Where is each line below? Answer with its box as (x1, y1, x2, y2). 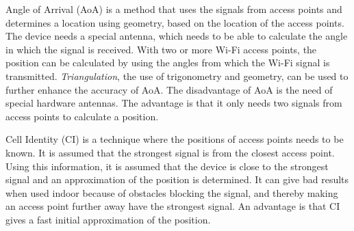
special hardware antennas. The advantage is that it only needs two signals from (5, 96, 342, 110)
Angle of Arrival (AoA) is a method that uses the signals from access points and (5, 2, 342, 16)
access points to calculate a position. (5, 109, 159, 123)
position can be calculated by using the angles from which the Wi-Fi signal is (5, 55, 330, 70)
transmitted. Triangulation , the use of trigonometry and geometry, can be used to (5, 68, 349, 83)
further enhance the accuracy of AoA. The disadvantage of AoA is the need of (5, 82, 333, 96)
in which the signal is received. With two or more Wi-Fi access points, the (5, 42, 317, 56)
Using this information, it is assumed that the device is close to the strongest (5, 159, 329, 173)
